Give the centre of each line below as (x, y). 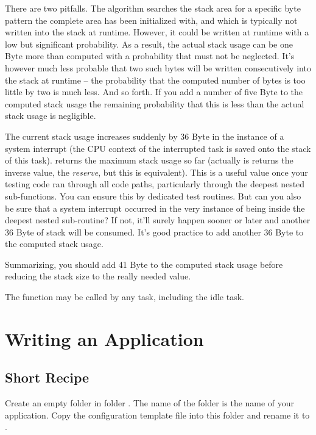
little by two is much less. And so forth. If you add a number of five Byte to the (154, 92)
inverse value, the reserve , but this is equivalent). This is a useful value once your (156, 172)
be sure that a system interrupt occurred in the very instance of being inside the (155, 208)
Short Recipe (47, 377)
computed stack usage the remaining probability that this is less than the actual (155, 103)
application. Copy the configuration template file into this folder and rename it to (157, 415)
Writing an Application (104, 338)
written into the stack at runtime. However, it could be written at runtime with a (157, 32)
